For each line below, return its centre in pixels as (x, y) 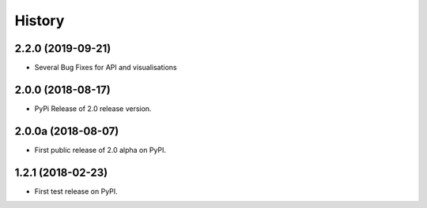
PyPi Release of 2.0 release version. (93, 108)
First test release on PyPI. (76, 191)
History (40, 20)
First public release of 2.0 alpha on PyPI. (100, 150)
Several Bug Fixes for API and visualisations (106, 68)
